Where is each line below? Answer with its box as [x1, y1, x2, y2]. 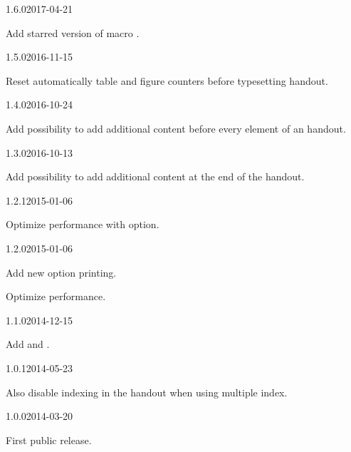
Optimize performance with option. [6, 217, 159, 232]
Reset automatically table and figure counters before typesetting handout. [6, 73, 328, 88]
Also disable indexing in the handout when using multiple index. [6, 384, 288, 399]
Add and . [6, 337, 50, 351]
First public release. [6, 432, 92, 447]
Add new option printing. [6, 264, 117, 279]
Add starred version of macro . [6, 25, 140, 40]
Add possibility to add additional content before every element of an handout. [6, 120, 346, 135]
